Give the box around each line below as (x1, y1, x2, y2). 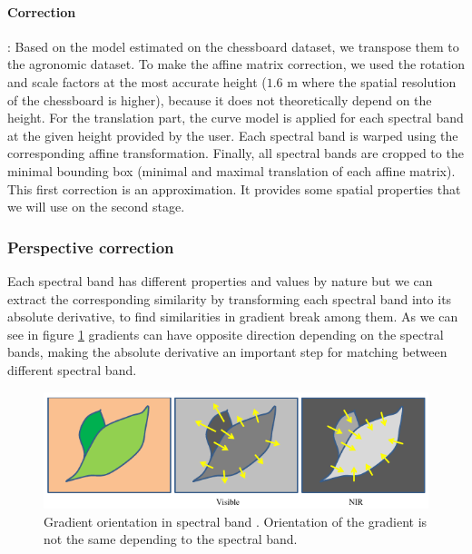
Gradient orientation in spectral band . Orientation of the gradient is (44, 511, 428, 530)
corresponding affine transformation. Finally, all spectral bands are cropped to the (7, 143, 464, 163)
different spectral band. (7, 360, 137, 379)
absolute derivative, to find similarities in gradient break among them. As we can (7, 307, 458, 326)
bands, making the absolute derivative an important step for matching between (7, 342, 447, 361)
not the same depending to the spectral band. (44, 529, 298, 549)
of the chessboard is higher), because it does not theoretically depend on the (7, 90, 432, 109)
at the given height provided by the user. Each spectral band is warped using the (7, 125, 458, 144)
